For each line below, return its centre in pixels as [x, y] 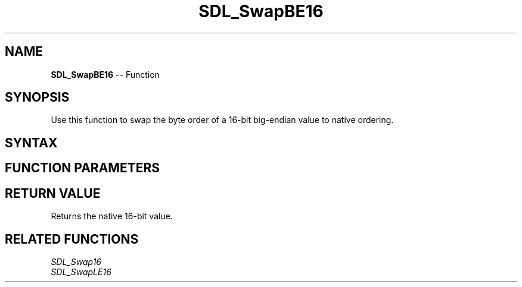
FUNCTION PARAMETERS [82, 168]
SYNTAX [31, 143]
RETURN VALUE [53, 193]
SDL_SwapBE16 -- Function [105, 74]
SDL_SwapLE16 [81, 272]
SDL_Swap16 [76, 261]
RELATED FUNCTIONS [72, 239]
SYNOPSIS [37, 97]
